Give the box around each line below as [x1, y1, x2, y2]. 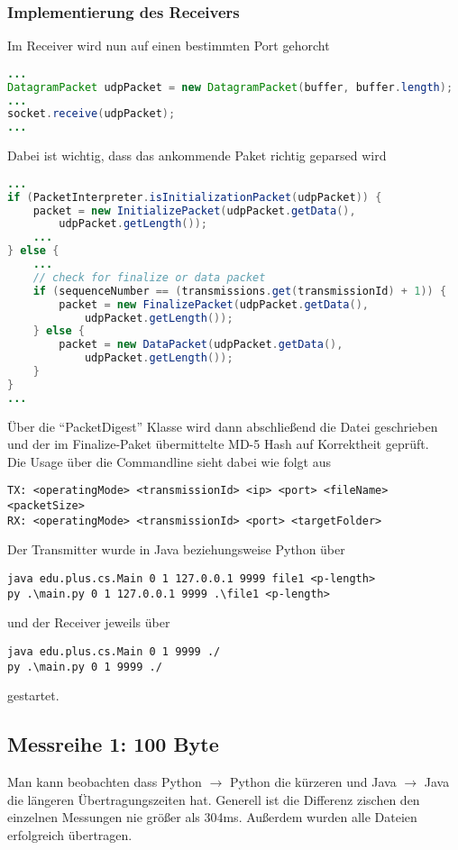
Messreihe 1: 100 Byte [7, 730, 219, 758]
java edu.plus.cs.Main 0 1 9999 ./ [7, 644, 221, 658]
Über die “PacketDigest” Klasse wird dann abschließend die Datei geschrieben [7, 416, 438, 435]
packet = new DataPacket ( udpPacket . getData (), [59, 338, 343, 352]
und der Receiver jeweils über [7, 613, 170, 632]
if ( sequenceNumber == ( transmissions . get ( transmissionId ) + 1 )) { [32, 284, 447, 297]
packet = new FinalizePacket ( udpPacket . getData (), [59, 297, 370, 311]
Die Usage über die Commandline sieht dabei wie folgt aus [7, 452, 332, 471]
